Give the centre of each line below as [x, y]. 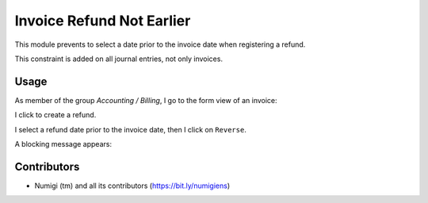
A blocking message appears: [63, 144]
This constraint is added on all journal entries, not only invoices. [119, 59]
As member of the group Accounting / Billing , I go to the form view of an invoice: [146, 100]
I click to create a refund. [55, 115]
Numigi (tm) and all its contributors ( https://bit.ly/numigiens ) [132, 186]
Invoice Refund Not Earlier [103, 21]
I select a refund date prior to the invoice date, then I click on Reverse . [131, 129]
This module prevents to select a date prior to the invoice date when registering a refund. [160, 44]
